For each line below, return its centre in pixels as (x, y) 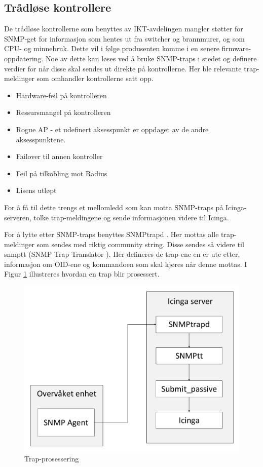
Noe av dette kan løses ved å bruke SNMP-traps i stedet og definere (151, 58)
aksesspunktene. (41, 139)
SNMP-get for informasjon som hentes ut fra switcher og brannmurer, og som (124, 38)
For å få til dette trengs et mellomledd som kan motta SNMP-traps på (114, 207)
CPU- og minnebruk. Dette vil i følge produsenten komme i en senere (112, 48)
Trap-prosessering (52, 458)
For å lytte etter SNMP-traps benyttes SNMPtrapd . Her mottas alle (111, 234)
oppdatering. (24, 58)
